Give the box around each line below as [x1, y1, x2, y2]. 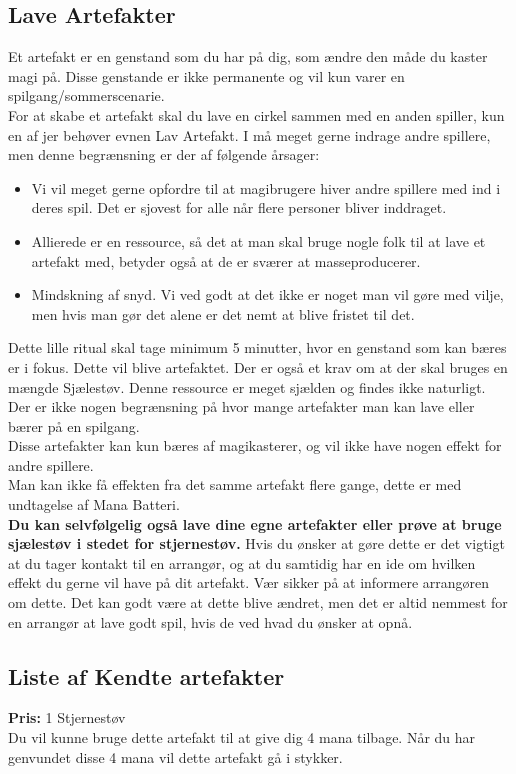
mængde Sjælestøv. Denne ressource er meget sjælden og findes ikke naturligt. [8, 376, 486, 397]
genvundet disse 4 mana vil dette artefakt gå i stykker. [8, 746, 343, 767]
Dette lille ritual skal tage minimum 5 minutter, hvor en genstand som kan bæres [8, 337, 507, 358]
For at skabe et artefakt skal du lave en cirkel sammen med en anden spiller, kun [8, 104, 505, 125]
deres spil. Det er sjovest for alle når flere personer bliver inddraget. [31, 197, 447, 218]
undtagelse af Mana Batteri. [8, 494, 180, 515]
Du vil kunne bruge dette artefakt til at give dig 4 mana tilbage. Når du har [8, 727, 476, 748]
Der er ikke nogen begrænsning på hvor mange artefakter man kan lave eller [8, 396, 475, 417]
